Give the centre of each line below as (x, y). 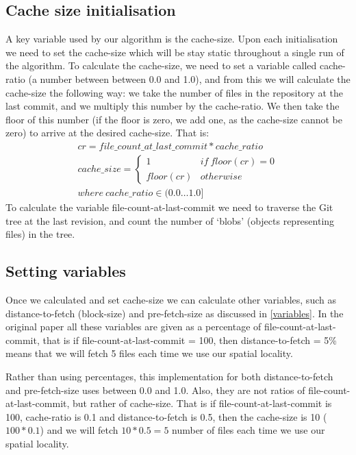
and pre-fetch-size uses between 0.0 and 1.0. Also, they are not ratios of (155, 390)
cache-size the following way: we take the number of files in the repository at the (175, 92)
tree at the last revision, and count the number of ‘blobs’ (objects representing (170, 220)
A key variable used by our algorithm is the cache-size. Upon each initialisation (172, 39)
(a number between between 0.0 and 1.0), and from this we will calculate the (189, 78)
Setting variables (66, 271)
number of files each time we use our (249, 430)
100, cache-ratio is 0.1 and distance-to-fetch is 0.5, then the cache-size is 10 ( (166, 416)
